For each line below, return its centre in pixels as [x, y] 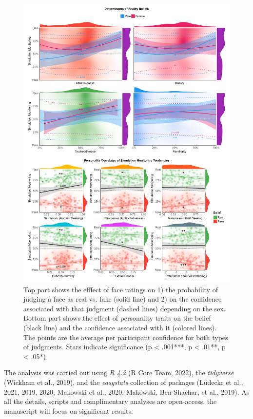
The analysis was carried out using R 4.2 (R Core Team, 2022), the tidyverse [119, 372]
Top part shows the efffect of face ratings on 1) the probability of [121, 289]
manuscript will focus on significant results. [68, 410]
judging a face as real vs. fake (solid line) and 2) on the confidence [123, 299]
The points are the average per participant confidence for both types [126, 337]
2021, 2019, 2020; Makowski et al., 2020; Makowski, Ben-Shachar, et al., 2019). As [127, 391]
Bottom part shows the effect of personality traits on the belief [117, 318]
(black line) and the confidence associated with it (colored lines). [120, 327]
